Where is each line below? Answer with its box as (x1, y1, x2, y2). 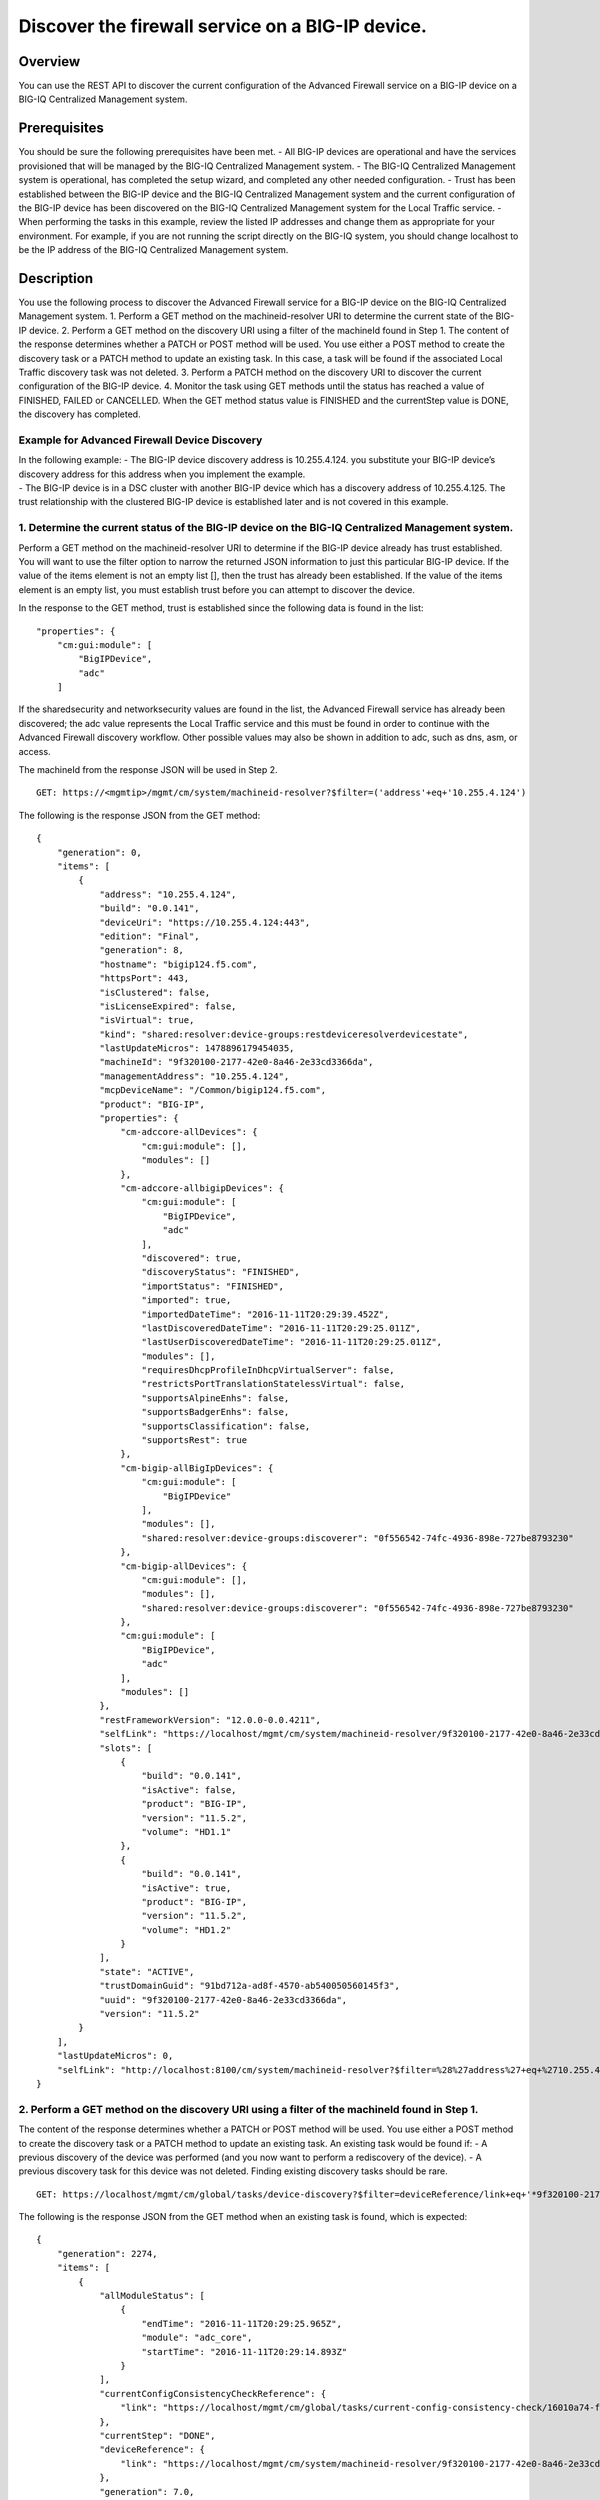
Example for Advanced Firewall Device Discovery (18, 433, 263, 447)
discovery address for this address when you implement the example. (18, 468, 306, 480)
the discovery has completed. (18, 408, 141, 420)
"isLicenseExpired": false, (99, 1000, 237, 1012)
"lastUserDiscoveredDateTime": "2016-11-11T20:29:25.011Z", (141, 1336, 443, 1348)
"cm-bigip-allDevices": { (120, 1560, 248, 1572)
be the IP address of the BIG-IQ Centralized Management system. (18, 244, 289, 256)
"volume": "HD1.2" (141, 1924, 232, 1935)
